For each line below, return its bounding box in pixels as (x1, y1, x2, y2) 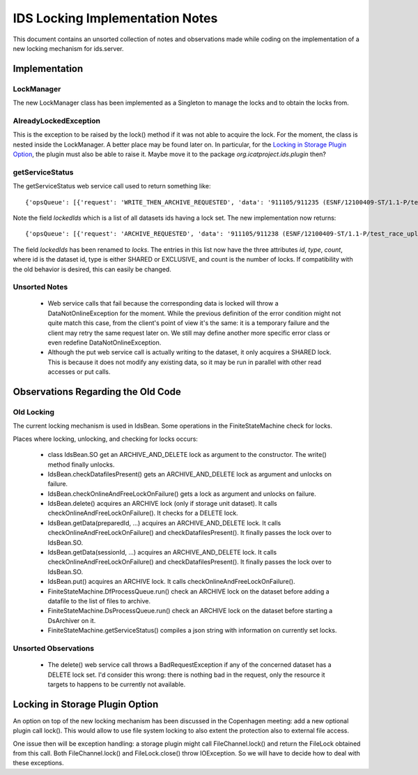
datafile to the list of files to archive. (47, 596, 151, 605)
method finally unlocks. (47, 460, 115, 469)
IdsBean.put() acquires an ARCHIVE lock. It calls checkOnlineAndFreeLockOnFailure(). (47, 578, 295, 586)
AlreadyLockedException (13, 116, 101, 126)
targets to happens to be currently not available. (47, 680, 186, 689)
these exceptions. (13, 759, 64, 767)
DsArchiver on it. (47, 616, 96, 624)
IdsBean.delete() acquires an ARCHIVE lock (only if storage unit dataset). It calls (47, 499, 278, 508)
